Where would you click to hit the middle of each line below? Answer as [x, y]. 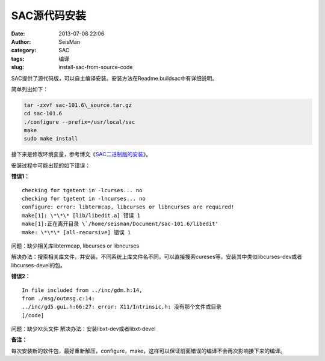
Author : [21, 41]
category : [24, 50]
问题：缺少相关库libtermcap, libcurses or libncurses [75, 246]
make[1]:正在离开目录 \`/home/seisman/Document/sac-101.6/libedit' [120, 224]
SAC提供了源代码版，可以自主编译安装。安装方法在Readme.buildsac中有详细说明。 [114, 78]
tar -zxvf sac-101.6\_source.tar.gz [78, 105]
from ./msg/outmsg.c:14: [58, 298]
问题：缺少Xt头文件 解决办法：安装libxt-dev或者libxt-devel [83, 329]
